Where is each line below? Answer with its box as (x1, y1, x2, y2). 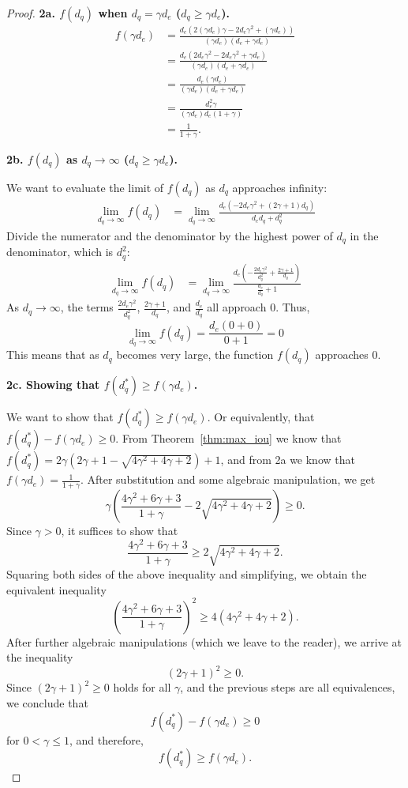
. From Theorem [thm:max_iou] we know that (115, 430, 342, 447)
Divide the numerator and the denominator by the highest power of (6, 227, 333, 243)
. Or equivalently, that (207, 409, 315, 425)
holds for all (113, 679, 171, 696)
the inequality (6, 649, 73, 665)
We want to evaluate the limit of (6, 179, 164, 195)
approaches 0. (315, 346, 381, 363)
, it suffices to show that (61, 522, 178, 539)
